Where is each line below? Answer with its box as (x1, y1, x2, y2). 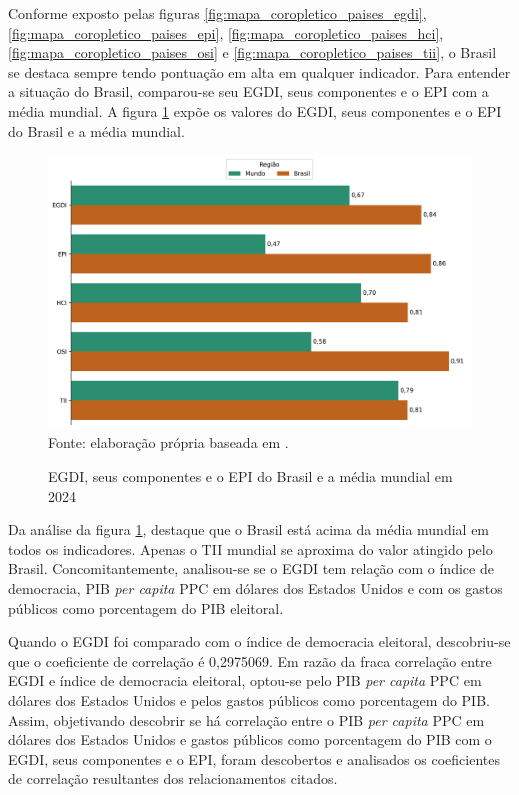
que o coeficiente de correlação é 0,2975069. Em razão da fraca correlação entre (8, 650, 492, 671)
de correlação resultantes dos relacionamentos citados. (8, 768, 338, 789)
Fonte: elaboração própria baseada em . (48, 432, 289, 453)
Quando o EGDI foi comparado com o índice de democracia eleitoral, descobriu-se (8, 631, 511, 652)
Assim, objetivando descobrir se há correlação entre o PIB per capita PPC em (8, 709, 485, 730)
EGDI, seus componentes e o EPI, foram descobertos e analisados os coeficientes (8, 748, 500, 769)
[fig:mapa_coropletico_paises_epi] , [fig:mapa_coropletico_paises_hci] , (8, 22, 444, 43)
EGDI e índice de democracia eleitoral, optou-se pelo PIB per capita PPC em (8, 670, 482, 691)
